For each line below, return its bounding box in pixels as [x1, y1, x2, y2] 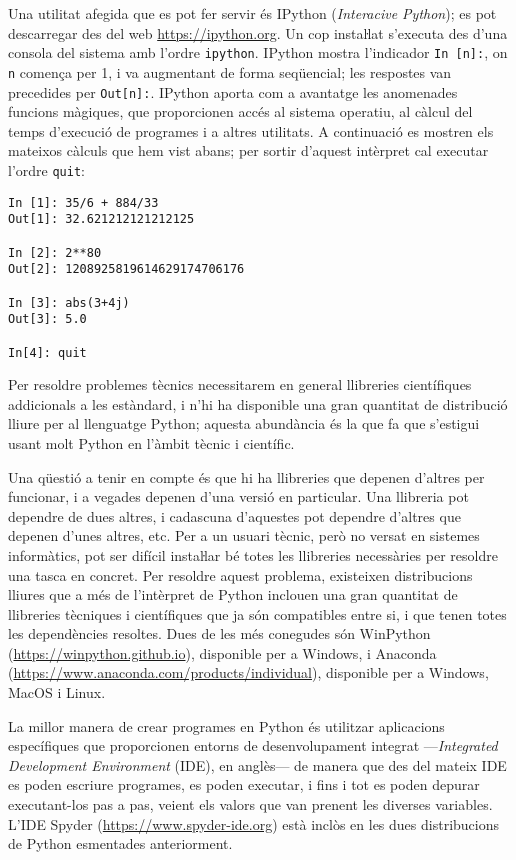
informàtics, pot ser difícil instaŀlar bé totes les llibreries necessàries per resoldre [8, 544, 498, 565]
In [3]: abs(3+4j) [8, 295, 130, 310]
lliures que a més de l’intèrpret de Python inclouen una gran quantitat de [8, 584, 458, 605]
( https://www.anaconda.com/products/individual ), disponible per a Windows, [8, 662, 489, 683]
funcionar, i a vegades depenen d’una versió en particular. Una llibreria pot [8, 486, 469, 507]
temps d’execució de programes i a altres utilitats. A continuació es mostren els [8, 120, 494, 141]
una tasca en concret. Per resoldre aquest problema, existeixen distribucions [8, 564, 473, 585]
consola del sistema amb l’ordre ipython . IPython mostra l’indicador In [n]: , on [8, 42, 508, 63]
